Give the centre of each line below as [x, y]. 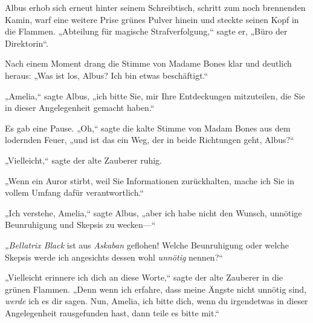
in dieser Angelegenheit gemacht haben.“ [80, 108]
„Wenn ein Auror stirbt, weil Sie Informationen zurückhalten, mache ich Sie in [150, 180]
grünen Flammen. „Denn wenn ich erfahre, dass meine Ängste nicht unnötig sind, [156, 289]
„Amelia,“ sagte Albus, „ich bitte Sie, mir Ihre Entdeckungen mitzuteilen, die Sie [155, 95]
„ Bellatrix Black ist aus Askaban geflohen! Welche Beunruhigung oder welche [147, 245]
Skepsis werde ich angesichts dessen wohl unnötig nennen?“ [114, 257]
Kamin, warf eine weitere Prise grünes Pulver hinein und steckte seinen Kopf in [152, 19]
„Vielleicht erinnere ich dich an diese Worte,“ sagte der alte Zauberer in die [144, 277]
